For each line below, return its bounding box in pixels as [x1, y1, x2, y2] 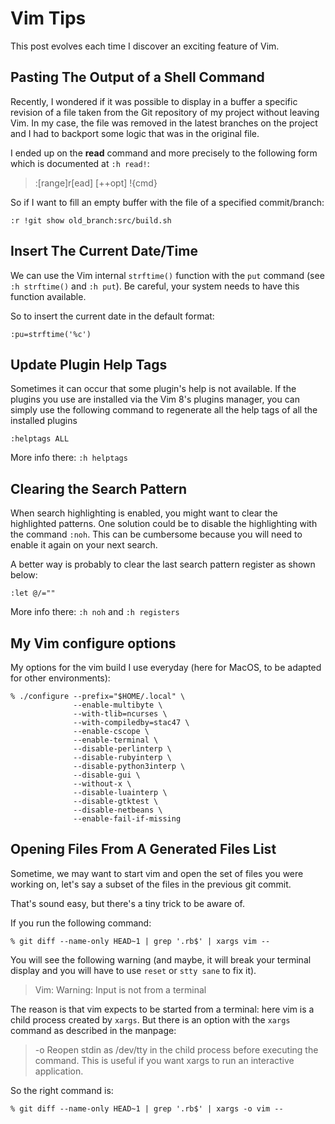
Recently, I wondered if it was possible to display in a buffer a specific [10, 95, 298, 107]
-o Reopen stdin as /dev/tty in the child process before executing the [34, 1043, 319, 1056]
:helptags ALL [10, 434, 70, 444]
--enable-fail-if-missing [73, 814, 182, 824]
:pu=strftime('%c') [10, 329, 92, 339]
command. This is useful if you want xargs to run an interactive [34, 1054, 295, 1066]
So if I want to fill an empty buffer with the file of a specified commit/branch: [10, 196, 325, 208]
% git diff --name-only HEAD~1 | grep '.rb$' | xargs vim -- [10, 936, 271, 946]
